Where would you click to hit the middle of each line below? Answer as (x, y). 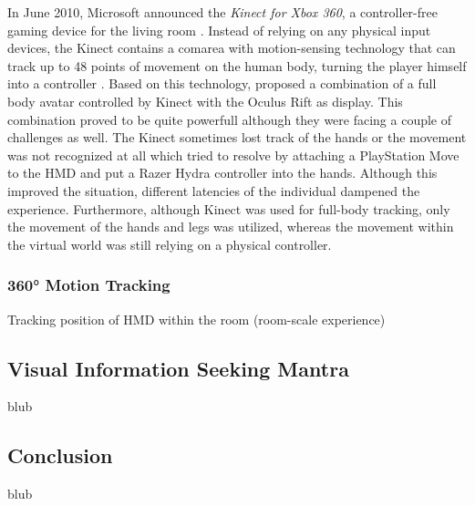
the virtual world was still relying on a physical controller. (170, 244)
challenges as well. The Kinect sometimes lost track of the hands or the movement (237, 137)
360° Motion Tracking (89, 285)
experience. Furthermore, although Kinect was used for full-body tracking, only (229, 208)
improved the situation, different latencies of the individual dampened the (214, 190)
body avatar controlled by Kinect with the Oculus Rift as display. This (205, 101)
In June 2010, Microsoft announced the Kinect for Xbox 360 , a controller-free (222, 12)
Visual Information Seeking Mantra (178, 368)
